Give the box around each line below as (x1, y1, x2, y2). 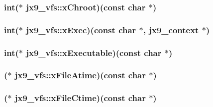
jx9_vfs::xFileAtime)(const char (14, 69, 146, 81)
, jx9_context (143, 23, 199, 36)
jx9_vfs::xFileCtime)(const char (14, 92, 146, 104)
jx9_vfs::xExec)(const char (26, 23, 136, 36)
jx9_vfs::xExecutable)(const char (26, 46, 162, 58)
